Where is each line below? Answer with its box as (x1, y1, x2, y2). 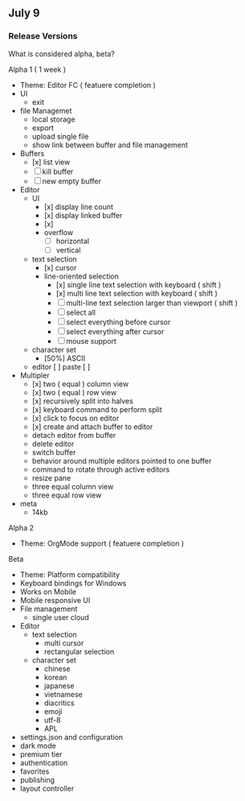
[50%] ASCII (43, 353, 86, 363)
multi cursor (43, 638, 84, 647)
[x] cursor (43, 262, 77, 272)
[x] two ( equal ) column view (31, 378, 129, 389)
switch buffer (31, 447, 76, 457)
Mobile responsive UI (19, 595, 91, 605)
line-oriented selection (43, 271, 119, 281)
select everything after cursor (66, 326, 165, 337)
